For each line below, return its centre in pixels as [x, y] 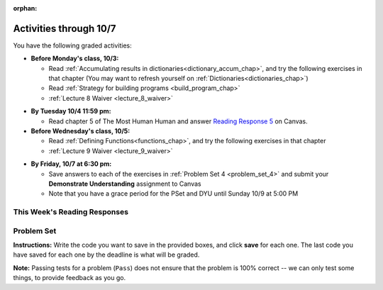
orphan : [25, 8]
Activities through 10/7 [65, 28]
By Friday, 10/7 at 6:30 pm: [71, 164]
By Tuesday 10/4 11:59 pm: [71, 111]
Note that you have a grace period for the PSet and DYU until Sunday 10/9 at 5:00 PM [173, 194]
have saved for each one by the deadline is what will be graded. [106, 255]
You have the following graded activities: [72, 45]
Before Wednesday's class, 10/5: [81, 131]
